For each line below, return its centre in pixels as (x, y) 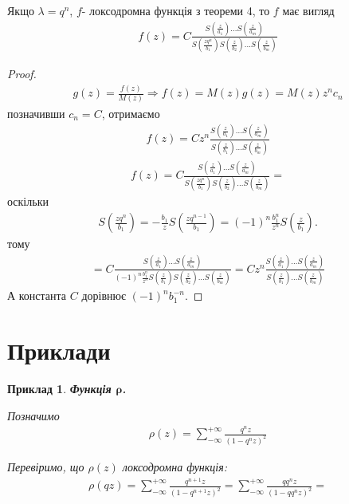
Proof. (22, 74)
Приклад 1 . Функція (59, 388)
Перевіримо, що (46, 466)
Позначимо (33, 415)
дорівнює (104, 295)
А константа (37, 295)
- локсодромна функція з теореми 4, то (176, 10)
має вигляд (308, 10)
